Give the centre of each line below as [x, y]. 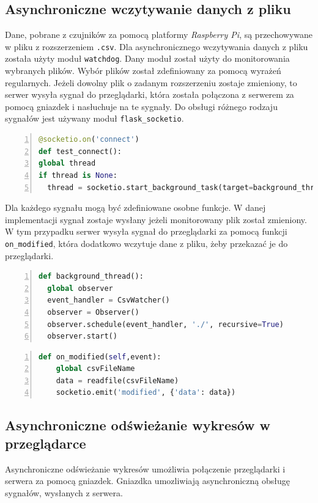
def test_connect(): [80, 151]
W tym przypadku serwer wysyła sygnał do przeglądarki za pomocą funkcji [146, 231]
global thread [67, 163]
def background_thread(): [91, 277]
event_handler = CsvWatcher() [109, 300]
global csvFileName [95, 369]
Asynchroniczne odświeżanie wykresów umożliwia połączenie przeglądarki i [145, 468]
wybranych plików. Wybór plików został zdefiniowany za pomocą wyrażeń [143, 71]
